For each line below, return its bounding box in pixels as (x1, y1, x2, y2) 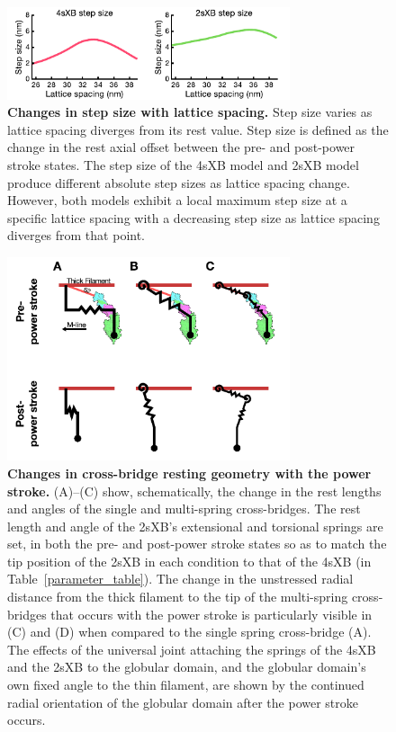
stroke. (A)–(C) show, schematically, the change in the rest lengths (7, 481, 382, 500)
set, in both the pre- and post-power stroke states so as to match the (7, 534, 387, 553)
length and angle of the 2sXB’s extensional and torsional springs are (7, 516, 383, 535)
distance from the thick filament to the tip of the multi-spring (7, 587, 348, 606)
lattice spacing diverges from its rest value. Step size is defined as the (7, 120, 389, 138)
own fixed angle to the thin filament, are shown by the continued (7, 675, 364, 694)
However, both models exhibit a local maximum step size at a (7, 191, 347, 210)
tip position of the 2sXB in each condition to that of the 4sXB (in (7, 551, 372, 570)
